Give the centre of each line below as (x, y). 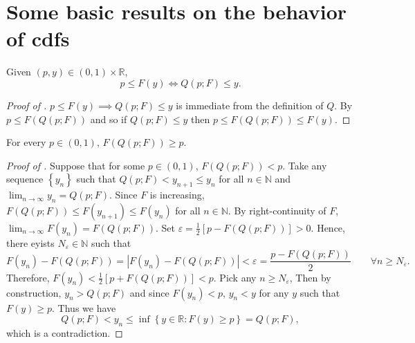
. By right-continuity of (277, 210)
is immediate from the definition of (250, 105)
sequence (25, 179)
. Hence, (328, 227)
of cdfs (38, 38)
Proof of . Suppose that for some (76, 165)
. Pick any (235, 277)
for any (274, 292)
